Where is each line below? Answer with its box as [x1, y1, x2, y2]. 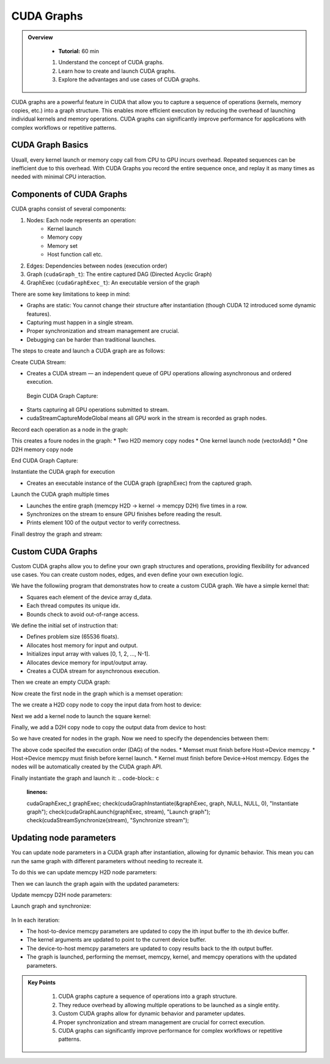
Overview [28, 34, 53, 41]
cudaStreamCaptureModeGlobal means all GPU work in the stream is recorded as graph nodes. [26, 414, 267, 422]
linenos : [26, 789, 48, 796]
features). [26, 310, 51, 318]
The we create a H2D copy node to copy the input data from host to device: [11, 701, 202, 708]
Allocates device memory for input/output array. [26, 659, 148, 666]
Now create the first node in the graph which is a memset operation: [11, 689, 183, 697]
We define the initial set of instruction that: [11, 622, 119, 629]
